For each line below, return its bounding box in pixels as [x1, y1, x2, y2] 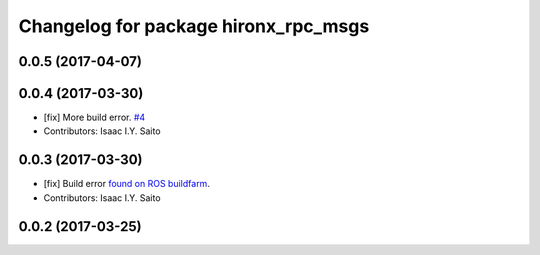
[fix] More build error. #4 [43, 111, 146, 124]
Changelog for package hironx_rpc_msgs [18, 15, 370, 37]
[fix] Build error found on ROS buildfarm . [43, 178, 210, 190]
